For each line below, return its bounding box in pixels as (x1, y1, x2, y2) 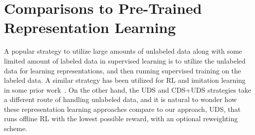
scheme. (4, 123, 28, 134)
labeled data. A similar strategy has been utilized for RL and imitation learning (4, 75, 246, 85)
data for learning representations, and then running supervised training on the (4, 65, 241, 75)
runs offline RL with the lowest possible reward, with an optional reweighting (4, 113, 238, 124)
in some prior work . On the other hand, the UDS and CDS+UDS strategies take (4, 84, 251, 95)
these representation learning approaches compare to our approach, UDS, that (4, 103, 241, 114)
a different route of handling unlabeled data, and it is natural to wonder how (4, 94, 237, 104)
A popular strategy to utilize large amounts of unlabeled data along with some (4, 46, 242, 56)
